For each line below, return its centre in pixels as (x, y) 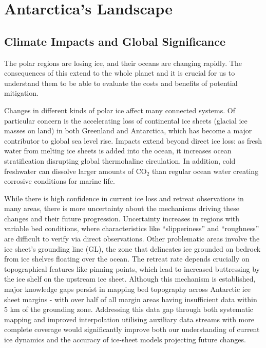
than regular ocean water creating (205, 171)
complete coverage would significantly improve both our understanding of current (132, 329)
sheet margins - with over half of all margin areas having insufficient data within (131, 299)
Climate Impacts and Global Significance (115, 41)
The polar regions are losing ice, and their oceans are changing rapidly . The (123, 63)
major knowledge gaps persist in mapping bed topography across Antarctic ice (128, 289)
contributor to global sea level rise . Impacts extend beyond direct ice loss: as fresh (133, 140)
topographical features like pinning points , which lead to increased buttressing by (132, 268)
